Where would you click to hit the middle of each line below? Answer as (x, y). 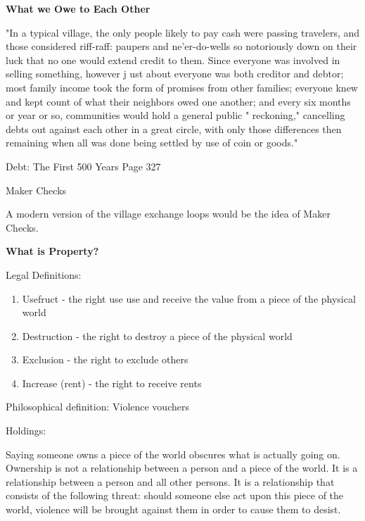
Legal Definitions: (44, 274)
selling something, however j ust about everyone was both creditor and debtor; (175, 74)
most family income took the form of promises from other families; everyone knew (182, 87)
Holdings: (26, 431)
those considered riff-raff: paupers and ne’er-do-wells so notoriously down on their (181, 46)
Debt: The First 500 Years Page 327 (83, 166)
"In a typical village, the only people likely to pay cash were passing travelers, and (183, 32)
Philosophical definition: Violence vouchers (97, 407)
